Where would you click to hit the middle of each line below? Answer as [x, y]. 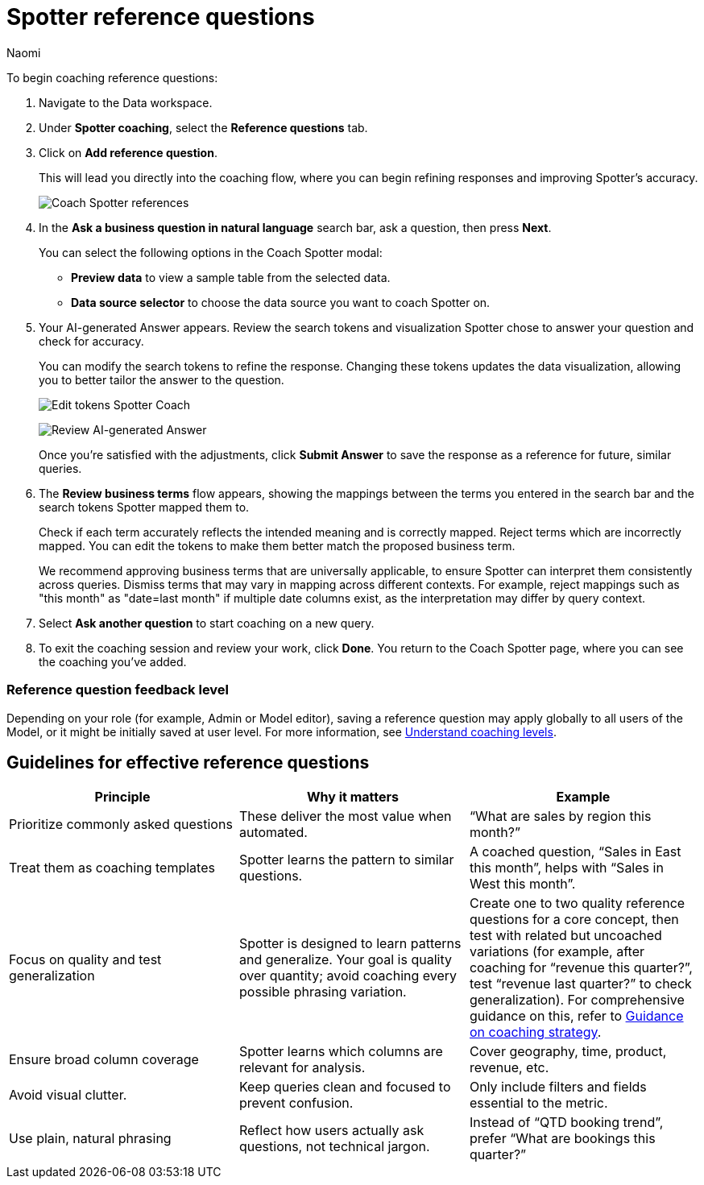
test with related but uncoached [565, 936]
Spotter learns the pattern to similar [346, 860]
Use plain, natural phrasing [90, 1139]
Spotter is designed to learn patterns [350, 944]
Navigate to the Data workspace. [126, 102]
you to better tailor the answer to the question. [162, 379]
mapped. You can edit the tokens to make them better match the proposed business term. [277, 545]
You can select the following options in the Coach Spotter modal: [211, 252]
